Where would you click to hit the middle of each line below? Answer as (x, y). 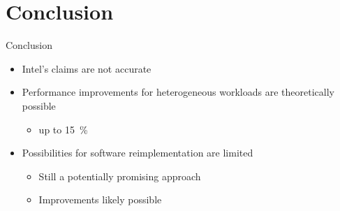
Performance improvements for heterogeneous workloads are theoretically (178, 92)
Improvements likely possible (100, 199)
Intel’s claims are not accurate (87, 68)
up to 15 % (63, 129)
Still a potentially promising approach (120, 176)
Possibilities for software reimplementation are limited (138, 153)
